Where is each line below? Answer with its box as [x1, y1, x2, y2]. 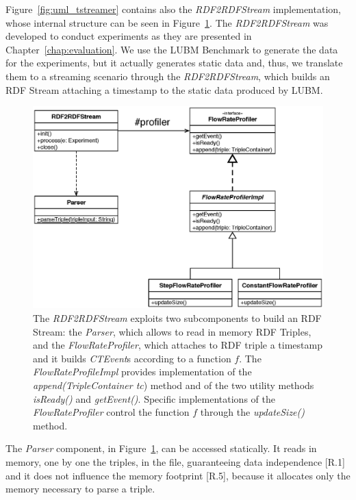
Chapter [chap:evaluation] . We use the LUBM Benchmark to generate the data [5, 42, 338, 56]
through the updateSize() [200, 405, 305, 419]
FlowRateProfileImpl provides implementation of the [33, 364, 252, 379]
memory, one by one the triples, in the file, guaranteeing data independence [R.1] [5, 454, 345, 468]
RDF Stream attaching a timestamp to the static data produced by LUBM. [5, 82, 323, 97]
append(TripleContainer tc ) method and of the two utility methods [33, 377, 314, 392]
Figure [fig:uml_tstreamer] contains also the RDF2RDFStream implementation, [5, 2, 341, 16]
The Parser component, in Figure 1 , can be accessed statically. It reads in [5, 441, 317, 455]
